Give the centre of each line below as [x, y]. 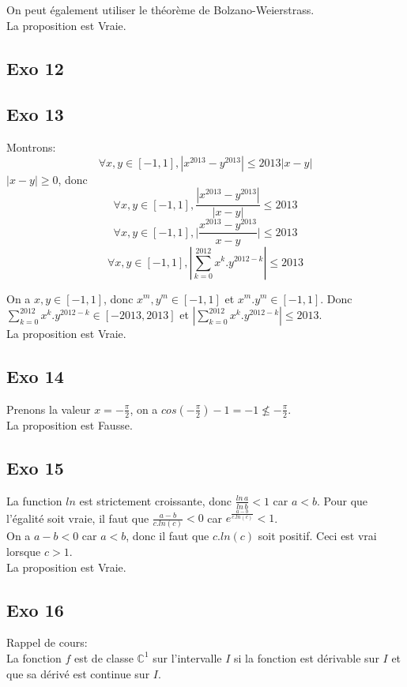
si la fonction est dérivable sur [307, 657]
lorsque [24, 551]
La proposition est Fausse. [70, 424]
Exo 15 [35, 467]
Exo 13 [35, 114]
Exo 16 [35, 609]
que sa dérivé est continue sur [78, 673]
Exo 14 [35, 376]
